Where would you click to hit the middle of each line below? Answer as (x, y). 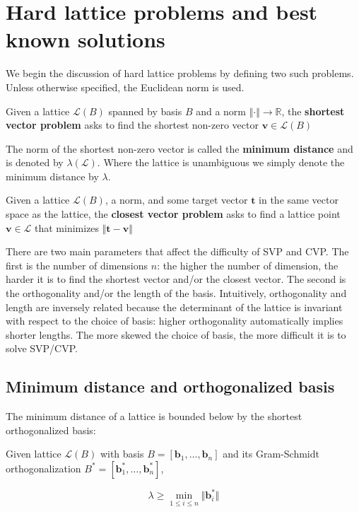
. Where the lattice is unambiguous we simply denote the (221, 162)
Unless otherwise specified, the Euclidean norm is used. (125, 87)
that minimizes (67, 227)
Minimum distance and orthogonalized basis (170, 386)
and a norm (221, 111)
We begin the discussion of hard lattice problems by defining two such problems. (180, 73)
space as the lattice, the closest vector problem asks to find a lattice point (173, 214)
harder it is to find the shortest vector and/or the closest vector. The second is (176, 279)
